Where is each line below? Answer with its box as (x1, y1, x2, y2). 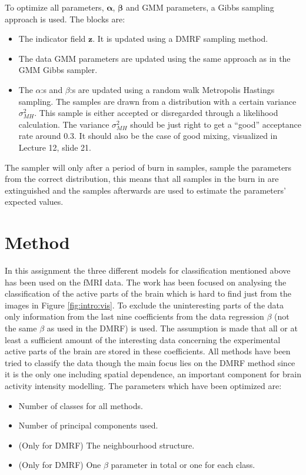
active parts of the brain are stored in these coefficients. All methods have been (5, 345, 291, 357)
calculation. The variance (18, 118, 109, 130)
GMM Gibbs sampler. (18, 64, 98, 76)
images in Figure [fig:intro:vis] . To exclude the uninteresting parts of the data (5, 298, 284, 311)
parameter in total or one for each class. (111, 459, 255, 471)
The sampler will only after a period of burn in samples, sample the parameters (5, 161, 292, 173)
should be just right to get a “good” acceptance (130, 118, 301, 130)
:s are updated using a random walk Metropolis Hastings (69, 83, 275, 95)
